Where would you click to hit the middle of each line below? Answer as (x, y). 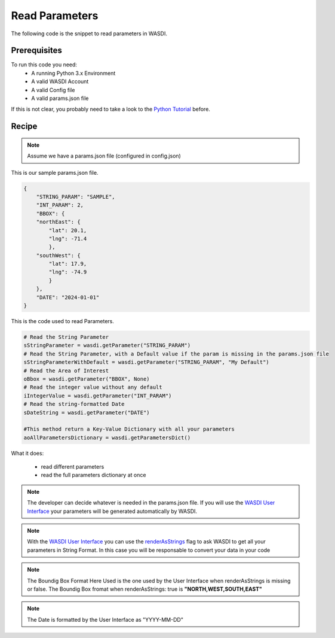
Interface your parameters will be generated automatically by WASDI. (112, 511)
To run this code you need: (44, 65)
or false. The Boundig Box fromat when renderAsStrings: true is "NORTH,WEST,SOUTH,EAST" (145, 589)
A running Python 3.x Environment (73, 73)
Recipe (24, 127)
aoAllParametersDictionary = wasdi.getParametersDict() (107, 438)
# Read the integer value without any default (93, 387)
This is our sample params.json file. (55, 172)
